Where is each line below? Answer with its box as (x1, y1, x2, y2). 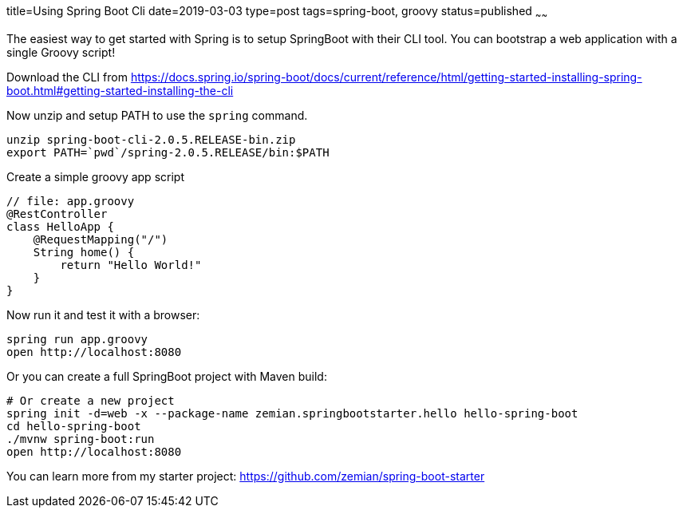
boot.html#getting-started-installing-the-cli (6, 83, 234, 97)
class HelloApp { (6, 219, 114, 233)
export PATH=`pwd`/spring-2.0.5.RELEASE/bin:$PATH (6, 145, 330, 159)
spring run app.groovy (6, 332, 148, 346)
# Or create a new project (6, 393, 175, 407)
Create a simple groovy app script (6, 169, 184, 184)
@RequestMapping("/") (33, 232, 168, 246)
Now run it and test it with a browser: (6, 307, 200, 322)
